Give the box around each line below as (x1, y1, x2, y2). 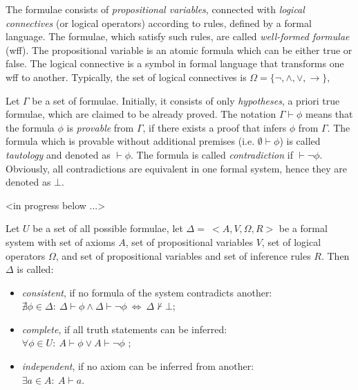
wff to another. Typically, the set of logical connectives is (6, 69, 247, 84)
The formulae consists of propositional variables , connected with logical (6, 2, 305, 16)
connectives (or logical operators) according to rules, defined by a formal (6, 15, 312, 30)
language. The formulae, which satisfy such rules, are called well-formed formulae (6, 29, 350, 44)
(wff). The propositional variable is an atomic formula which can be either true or (6, 42, 352, 57)
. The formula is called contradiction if (131, 147, 293, 161)
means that (305, 107, 353, 121)
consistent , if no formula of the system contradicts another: (21, 285, 272, 299)
